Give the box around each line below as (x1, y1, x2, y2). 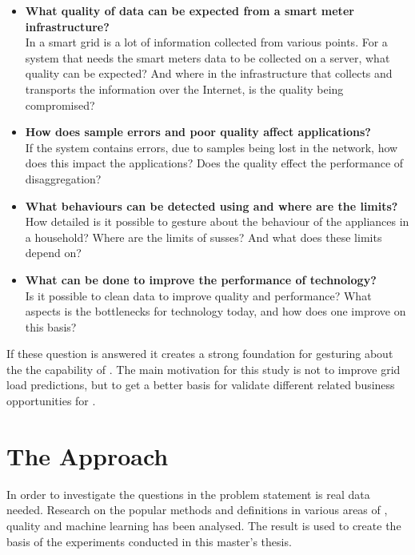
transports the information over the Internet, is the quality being (25, 80, 344, 97)
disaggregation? (25, 170, 102, 187)
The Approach (6, 439, 169, 472)
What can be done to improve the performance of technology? (25, 271, 377, 288)
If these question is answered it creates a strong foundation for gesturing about (6, 345, 393, 362)
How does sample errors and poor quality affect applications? (25, 123, 371, 140)
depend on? (25, 244, 82, 261)
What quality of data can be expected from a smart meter (25, 2, 354, 18)
